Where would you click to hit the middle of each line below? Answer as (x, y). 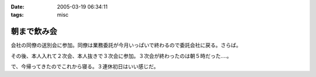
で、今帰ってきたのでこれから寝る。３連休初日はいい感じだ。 (85, 67)
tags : (17, 15)
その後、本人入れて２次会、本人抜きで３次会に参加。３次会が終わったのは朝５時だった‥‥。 (121, 56)
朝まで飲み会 (34, 32)
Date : (18, 7)
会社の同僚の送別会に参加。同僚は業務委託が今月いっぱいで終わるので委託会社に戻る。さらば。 (126, 45)
